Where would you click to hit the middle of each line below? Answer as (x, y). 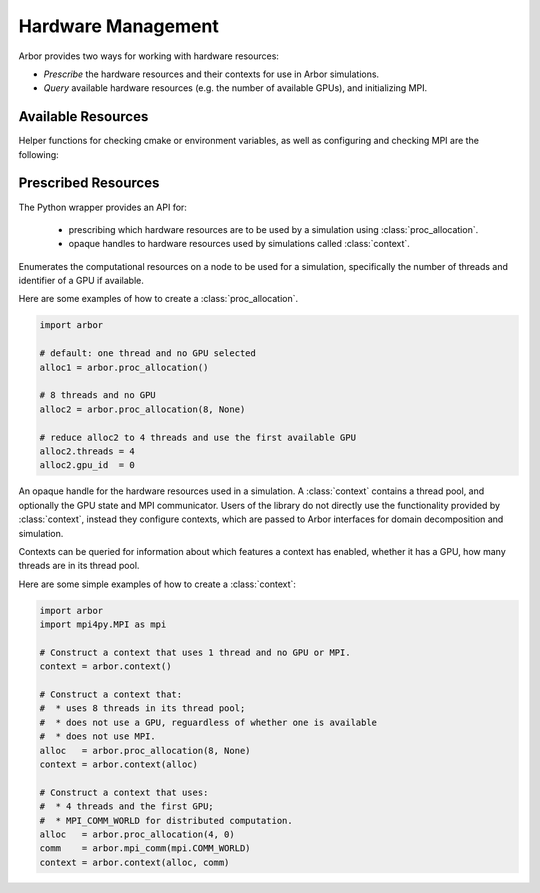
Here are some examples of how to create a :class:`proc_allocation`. (158, 299)
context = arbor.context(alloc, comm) (134, 862)
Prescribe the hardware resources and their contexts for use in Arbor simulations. (211, 74)
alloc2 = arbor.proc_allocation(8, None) (142, 409)
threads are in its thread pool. (79, 566)
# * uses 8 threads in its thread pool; (142, 708)
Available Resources (83, 116)
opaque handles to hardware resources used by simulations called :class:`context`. (239, 244)
